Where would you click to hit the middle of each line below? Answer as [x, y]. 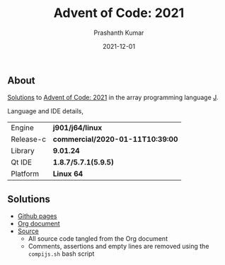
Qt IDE [22, 162]
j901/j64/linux [77, 128]
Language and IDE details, [45, 111]
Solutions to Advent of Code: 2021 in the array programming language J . [113, 98]
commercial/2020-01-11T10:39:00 [115, 140]
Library [23, 151]
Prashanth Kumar [119, 33]
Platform [25, 174]
